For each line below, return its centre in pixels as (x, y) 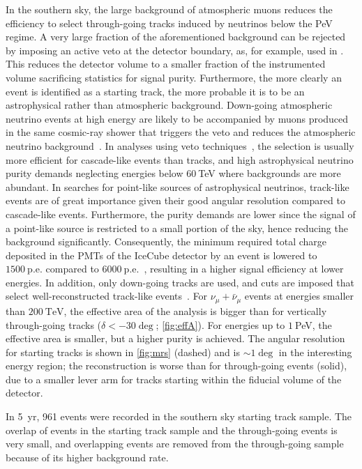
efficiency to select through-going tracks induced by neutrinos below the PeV (169, 23)
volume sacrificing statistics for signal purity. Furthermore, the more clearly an (174, 77)
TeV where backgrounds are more (270, 173)
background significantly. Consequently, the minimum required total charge (166, 241)
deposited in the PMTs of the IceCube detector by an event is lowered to (161, 255)
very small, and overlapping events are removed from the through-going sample (175, 444)
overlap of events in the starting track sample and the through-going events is (172, 430)
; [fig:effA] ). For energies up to (220, 324)
